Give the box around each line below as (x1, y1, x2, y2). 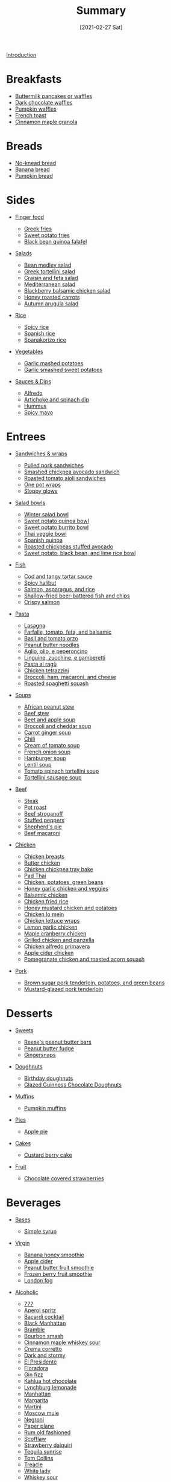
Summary (76, 4, 126, 18)
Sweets (14, 1026, 34, 1034)
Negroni (23, 1415, 44, 1423)
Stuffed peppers (23, 816, 65, 824)
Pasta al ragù (23, 660, 57, 668)
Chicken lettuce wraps (23, 917, 80, 924)
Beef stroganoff (23, 810, 63, 817)
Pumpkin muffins (23, 1104, 66, 1111)
